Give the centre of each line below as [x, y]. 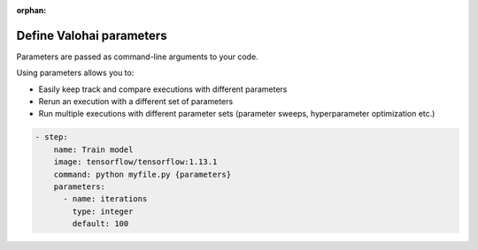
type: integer [103, 211]
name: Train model [93, 149]
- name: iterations [105, 199]
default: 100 [100, 224]
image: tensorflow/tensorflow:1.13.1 [135, 162]
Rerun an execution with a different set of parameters [136, 102]
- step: [51, 137]
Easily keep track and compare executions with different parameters [163, 89]
